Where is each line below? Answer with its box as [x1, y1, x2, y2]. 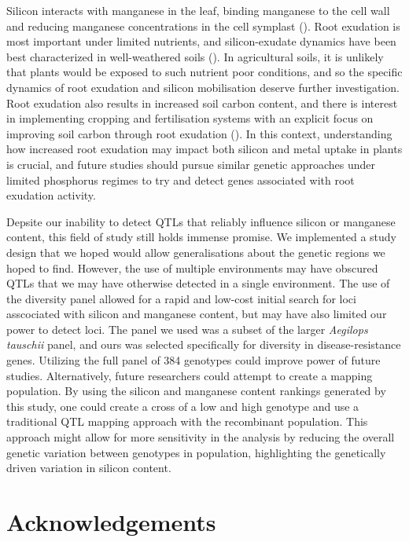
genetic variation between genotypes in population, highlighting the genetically [6, 444, 386, 460]
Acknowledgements [6, 506, 216, 537]
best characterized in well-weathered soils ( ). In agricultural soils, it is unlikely [6, 48, 384, 64]
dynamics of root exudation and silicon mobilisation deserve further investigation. [6, 79, 400, 95]
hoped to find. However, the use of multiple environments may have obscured [6, 259, 378, 276]
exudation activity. [6, 187, 96, 203]
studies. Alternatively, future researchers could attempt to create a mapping [6, 367, 373, 383]
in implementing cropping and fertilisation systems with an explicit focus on [6, 110, 374, 126]
